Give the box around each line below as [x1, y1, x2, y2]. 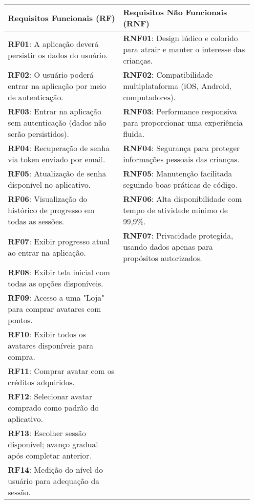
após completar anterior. [8, 450, 91, 461]
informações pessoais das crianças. [123, 153, 240, 165]
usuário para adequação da [8, 475, 100, 486]
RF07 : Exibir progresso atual [8, 235, 110, 247]
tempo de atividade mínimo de [123, 204, 228, 216]
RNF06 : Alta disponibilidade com [123, 193, 242, 204]
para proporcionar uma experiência [123, 117, 243, 128]
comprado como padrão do [8, 402, 99, 413]
